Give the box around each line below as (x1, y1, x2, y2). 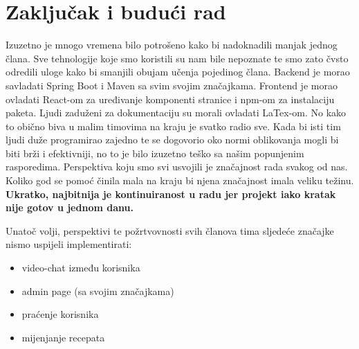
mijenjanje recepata (21, 330, 105, 344)
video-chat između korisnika (21, 260, 140, 275)
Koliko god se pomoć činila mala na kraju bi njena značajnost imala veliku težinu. (6, 173, 354, 188)
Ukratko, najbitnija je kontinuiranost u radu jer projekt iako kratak (6, 186, 336, 201)
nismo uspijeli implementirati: (6, 237, 132, 251)
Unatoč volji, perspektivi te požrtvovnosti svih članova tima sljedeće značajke (6, 223, 334, 238)
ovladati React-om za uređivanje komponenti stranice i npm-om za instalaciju (6, 91, 335, 106)
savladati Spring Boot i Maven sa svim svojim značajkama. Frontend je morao (6, 78, 338, 92)
